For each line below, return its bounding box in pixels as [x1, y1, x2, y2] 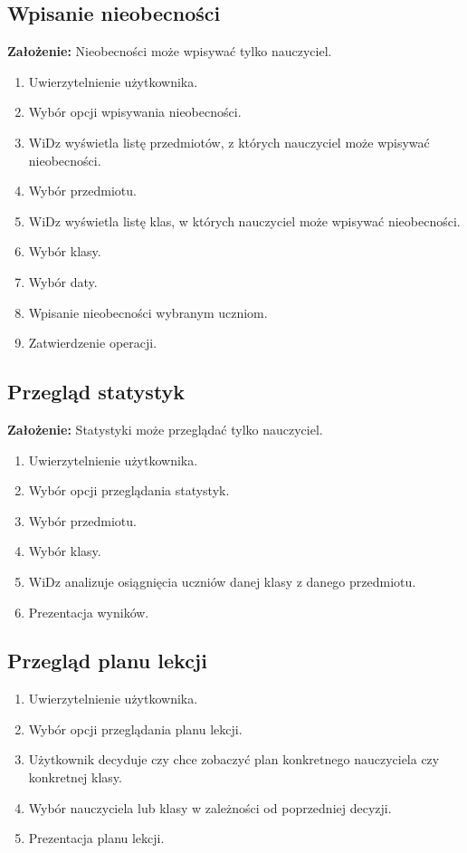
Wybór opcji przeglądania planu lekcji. [28, 719, 243, 738]
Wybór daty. [28, 272, 98, 291]
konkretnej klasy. [28, 768, 122, 787]
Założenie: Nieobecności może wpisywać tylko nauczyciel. [7, 42, 332, 61]
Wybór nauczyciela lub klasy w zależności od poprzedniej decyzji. [28, 798, 392, 817]
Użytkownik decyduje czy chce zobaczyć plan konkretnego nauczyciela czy [28, 750, 440, 769]
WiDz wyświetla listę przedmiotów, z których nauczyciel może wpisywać [28, 132, 430, 151]
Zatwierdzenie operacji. [28, 333, 157, 352]
